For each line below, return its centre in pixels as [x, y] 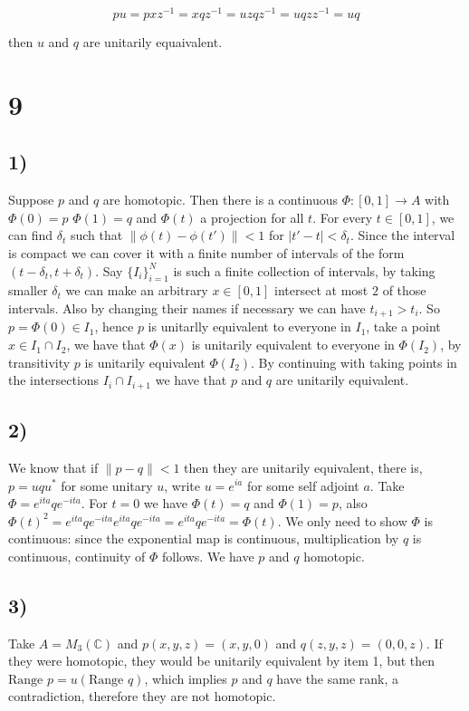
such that [96, 235]
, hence [114, 327]
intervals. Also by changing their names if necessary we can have [187, 308]
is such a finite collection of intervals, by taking [304, 270]
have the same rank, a [338, 678]
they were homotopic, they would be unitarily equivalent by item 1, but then [222, 661]
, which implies [186, 678]
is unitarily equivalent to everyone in [293, 345]
